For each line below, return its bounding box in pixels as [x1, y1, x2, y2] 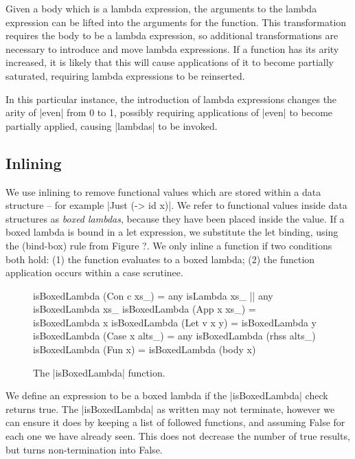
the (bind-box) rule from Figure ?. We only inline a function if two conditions [5, 238, 332, 252]
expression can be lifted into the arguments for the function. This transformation [5, 14, 347, 29]
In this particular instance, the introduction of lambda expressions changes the [5, 91, 337, 106]
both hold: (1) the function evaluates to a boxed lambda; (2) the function [5, 251, 315, 266]
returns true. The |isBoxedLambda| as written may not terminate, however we [5, 401, 335, 416]
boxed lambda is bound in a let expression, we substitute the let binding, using [5, 225, 339, 239]
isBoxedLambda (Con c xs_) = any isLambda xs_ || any [33, 288, 273, 302]
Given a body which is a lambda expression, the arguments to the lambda [5, 1, 317, 15]
